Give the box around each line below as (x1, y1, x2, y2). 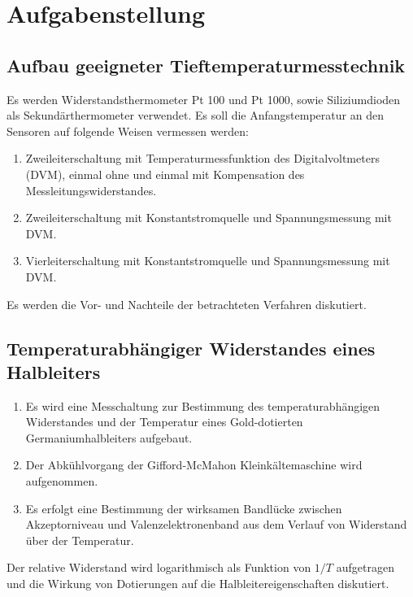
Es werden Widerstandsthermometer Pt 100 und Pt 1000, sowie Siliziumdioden (7, 90, 401, 107)
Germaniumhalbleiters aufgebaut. (25, 429, 193, 446)
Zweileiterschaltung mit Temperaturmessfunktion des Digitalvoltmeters (25, 150, 380, 167)
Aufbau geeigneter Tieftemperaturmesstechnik (7, 52, 406, 77)
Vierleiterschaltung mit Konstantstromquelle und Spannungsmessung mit (25, 252, 390, 269)
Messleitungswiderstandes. (25, 181, 157, 198)
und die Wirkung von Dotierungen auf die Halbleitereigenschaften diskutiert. (7, 575, 389, 592)
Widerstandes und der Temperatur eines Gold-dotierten (25, 413, 303, 430)
